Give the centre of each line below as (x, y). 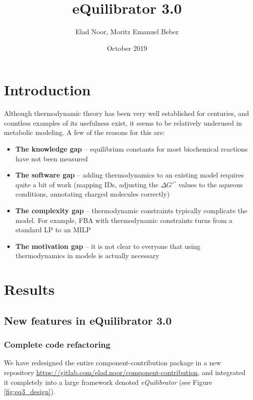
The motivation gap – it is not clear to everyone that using (108, 246)
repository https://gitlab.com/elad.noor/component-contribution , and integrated (125, 372)
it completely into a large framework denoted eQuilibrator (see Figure (108, 382)
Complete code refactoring (57, 344)
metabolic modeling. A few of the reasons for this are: (84, 132)
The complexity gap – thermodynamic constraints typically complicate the (131, 210)
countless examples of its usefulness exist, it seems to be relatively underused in (123, 122)
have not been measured (52, 158)
